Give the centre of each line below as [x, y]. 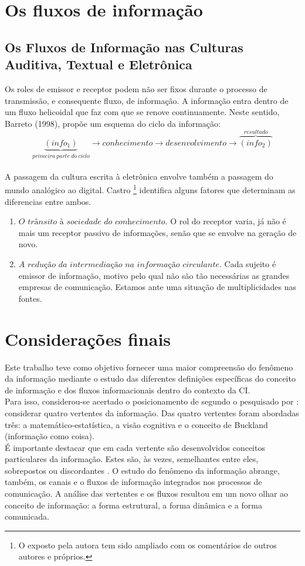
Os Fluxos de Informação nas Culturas [124, 47]
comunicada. [27, 516]
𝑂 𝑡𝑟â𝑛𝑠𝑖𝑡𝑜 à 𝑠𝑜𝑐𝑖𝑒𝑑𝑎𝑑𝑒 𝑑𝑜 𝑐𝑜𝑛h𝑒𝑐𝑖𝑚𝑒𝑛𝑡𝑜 [92, 222]
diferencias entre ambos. [48, 201]
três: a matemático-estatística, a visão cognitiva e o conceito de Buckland [136, 424]
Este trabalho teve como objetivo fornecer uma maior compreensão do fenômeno [149, 367]
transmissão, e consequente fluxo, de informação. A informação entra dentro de [147, 100]
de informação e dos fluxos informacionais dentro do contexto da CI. [128, 390]
